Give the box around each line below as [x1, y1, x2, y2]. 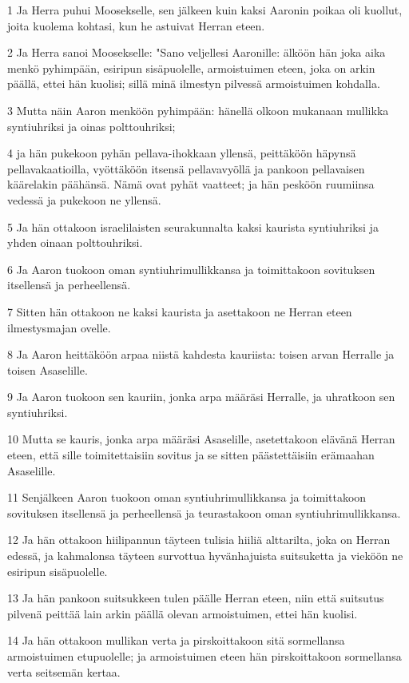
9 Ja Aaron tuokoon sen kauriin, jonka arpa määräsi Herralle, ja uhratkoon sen [7, 388, 395, 405]
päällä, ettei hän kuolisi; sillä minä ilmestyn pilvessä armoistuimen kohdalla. [7, 75, 380, 92]
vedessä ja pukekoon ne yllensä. [7, 191, 161, 208]
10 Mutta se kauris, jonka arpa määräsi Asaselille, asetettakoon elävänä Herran [7, 431, 395, 447]
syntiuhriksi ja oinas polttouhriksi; [7, 117, 176, 134]
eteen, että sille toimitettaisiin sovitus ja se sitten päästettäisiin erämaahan [7, 447, 375, 463]
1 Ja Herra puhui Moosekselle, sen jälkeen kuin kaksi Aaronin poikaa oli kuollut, [7, 2, 403, 18]
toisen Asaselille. [7, 361, 88, 378]
